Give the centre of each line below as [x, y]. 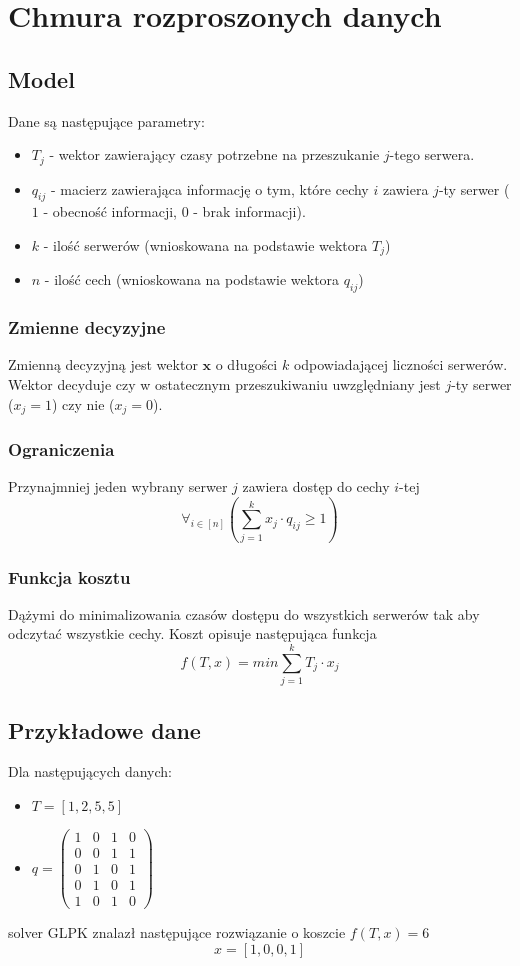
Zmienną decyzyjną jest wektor [103, 364]
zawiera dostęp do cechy [316, 486]
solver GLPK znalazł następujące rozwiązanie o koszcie [177, 932]
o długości [246, 364]
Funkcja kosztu [69, 576]
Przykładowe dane [104, 729]
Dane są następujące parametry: [106, 120]
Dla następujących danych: [90, 771]
